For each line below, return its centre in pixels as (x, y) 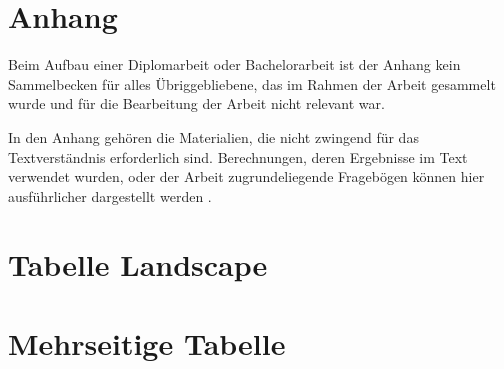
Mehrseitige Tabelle (147, 342)
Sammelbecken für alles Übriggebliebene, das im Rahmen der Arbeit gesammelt (252, 83)
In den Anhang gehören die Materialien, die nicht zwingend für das (213, 136)
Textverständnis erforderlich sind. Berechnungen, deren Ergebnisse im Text (238, 156)
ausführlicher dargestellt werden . (110, 195)
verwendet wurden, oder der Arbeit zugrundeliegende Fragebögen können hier (246, 176)
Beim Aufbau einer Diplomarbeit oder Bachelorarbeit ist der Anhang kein (234, 64)
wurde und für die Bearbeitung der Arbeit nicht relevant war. (196, 103)
